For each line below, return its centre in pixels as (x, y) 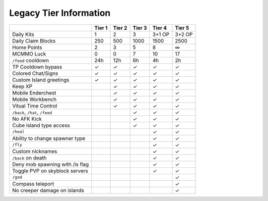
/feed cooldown (31, 60)
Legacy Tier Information (60, 13)
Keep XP (22, 86)
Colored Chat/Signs (35, 73)
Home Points (27, 47)
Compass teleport (33, 184)
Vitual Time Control (34, 105)
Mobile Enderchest (34, 93)
